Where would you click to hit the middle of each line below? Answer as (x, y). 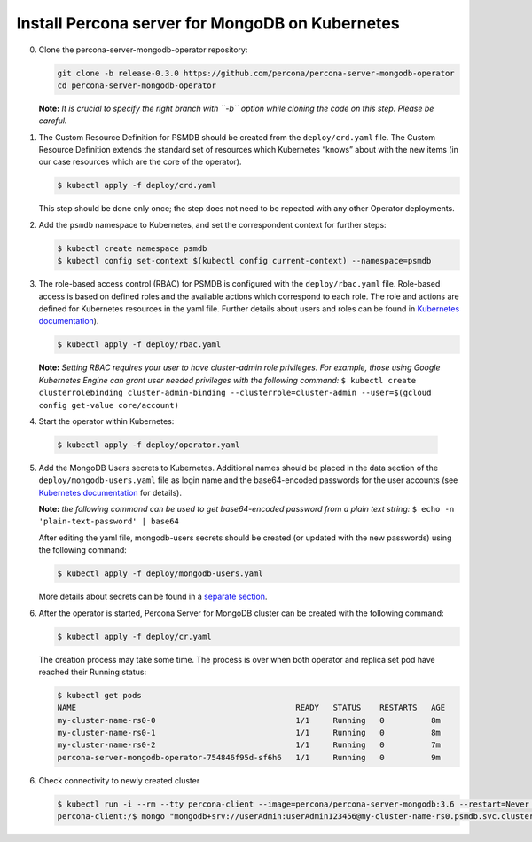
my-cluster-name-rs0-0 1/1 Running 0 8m (249, 720)
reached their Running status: (92, 672)
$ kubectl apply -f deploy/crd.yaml (137, 185)
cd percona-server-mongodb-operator (137, 85)
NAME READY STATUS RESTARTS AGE (251, 708)
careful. (53, 121)
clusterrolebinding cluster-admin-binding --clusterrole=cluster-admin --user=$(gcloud (235, 393)
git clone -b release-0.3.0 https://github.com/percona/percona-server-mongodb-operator (256, 73)
